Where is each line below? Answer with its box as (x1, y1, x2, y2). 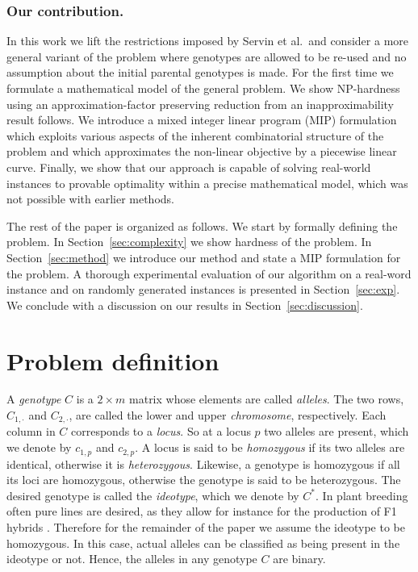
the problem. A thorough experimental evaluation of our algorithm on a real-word (6, 265, 412, 282)
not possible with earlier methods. (6, 190, 174, 207)
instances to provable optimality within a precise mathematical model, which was (6, 174, 408, 191)
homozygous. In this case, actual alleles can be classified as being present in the (6, 534, 400, 551)
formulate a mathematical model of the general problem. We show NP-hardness (6, 80, 400, 96)
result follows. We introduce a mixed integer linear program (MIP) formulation (6, 111, 397, 128)
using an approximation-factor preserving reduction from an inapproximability (6, 95, 395, 112)
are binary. (273, 550, 326, 567)
